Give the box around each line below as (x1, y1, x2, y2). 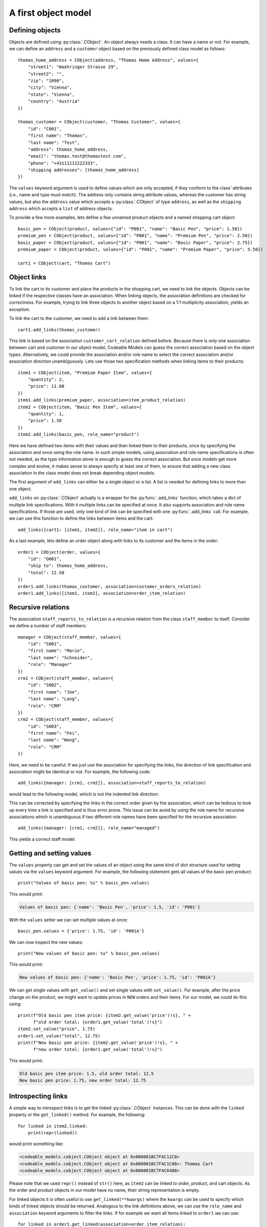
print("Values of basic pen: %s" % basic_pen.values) (18, 880, 149, 886)
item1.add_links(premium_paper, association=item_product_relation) (18, 398, 186, 403)
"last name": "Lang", (27, 696, 80, 702)
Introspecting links (9, 1092, 68, 1100)
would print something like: (9, 1141, 64, 1147)
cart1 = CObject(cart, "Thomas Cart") (18, 260, 111, 266)
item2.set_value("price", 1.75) (18, 1026, 96, 1032)
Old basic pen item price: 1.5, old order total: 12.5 (19, 1070, 154, 1076)
